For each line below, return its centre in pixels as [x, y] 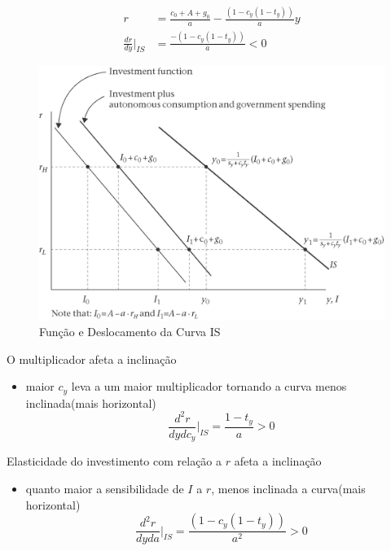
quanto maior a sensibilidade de [105, 488]
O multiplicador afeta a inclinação [92, 359]
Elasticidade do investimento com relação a [114, 461]
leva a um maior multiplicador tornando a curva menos [209, 386]
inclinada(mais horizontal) [91, 402]
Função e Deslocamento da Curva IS [130, 332]
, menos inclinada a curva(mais [288, 488]
